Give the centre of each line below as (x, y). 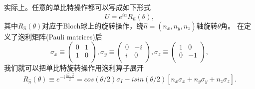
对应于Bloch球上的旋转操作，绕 (93, 25)
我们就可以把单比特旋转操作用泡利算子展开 (74, 68)
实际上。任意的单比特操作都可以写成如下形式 (77, 7)
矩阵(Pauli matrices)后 (67, 36)
